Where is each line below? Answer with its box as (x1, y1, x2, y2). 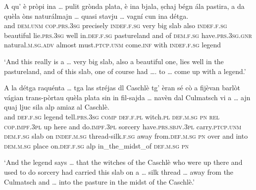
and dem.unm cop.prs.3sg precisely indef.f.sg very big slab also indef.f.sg (4, 20, 227, 31)
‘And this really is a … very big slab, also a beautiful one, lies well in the (4, 56, 224, 66)
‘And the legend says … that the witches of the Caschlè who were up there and (4, 157, 243, 167)
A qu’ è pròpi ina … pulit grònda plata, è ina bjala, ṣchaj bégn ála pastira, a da (4, 1, 245, 11)
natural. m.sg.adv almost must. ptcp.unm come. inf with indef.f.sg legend (4, 39, 221, 50)
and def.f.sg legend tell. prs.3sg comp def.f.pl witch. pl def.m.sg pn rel (4, 111, 220, 121)
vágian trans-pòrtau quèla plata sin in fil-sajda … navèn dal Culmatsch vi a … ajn (4, 92, 251, 102)
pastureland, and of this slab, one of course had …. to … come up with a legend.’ (4, 66, 246, 76)
